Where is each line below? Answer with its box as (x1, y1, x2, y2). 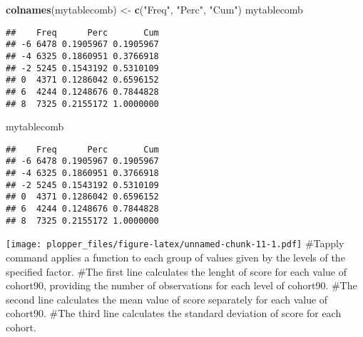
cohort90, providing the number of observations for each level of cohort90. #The (6, 278, 357, 293)
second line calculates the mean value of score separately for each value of (6, 291, 328, 306)
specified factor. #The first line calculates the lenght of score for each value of (6, 264, 347, 279)
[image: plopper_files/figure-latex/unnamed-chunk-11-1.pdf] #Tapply (6, 236, 344, 251)
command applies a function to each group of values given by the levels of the (6, 250, 345, 265)
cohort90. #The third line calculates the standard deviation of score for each (6, 306, 342, 321)
